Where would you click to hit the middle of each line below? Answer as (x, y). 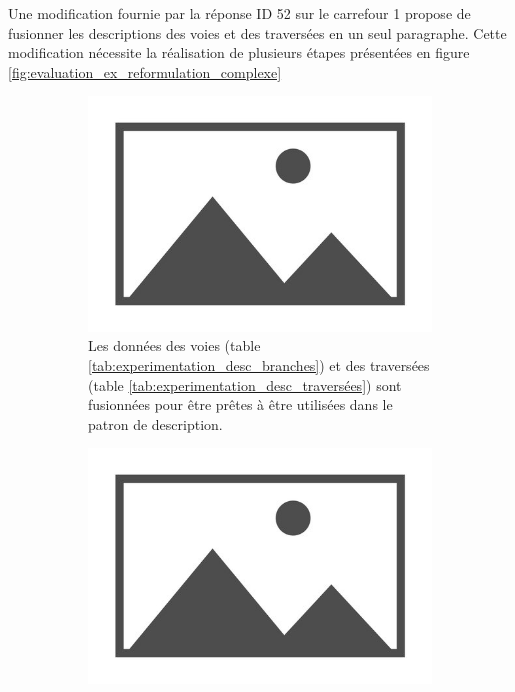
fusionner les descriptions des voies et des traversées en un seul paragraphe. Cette (257, 32)
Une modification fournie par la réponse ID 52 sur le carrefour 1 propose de (239, 13)
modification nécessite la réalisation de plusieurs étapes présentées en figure (239, 52)
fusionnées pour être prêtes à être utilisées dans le (240, 404)
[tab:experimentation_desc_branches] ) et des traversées (259, 364)
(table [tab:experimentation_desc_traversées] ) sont (245, 384)
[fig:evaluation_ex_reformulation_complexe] (145, 71)
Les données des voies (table (174, 345)
